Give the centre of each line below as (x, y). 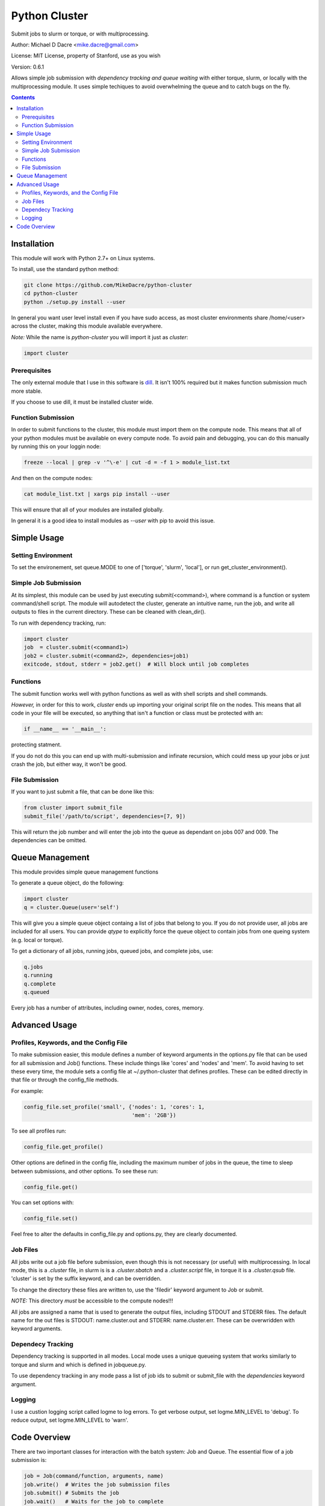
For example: (27, 1091)
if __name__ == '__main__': (65, 729)
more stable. (26, 391)
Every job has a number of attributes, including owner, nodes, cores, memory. (107, 1008)
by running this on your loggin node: (56, 446)
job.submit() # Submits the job (72, 1493)
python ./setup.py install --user (75, 302)
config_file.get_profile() (63, 1147)
